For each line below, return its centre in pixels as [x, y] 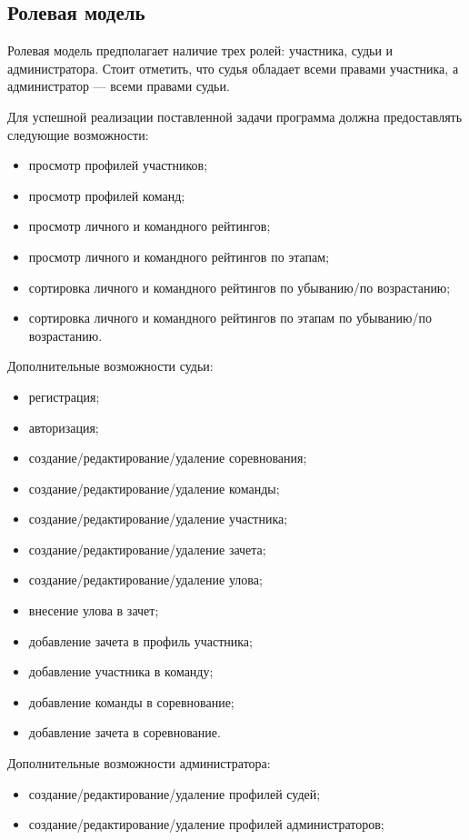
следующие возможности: [78, 134]
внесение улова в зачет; [94, 610]
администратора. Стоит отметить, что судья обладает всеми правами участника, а [233, 68]
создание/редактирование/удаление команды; [154, 488]
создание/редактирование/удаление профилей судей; [175, 793]
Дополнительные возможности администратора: [139, 763]
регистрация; [64, 396]
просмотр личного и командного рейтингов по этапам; [179, 256]
